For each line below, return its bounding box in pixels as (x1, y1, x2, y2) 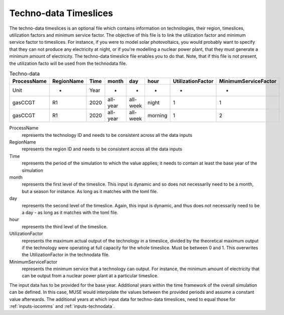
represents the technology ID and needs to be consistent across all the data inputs (22, 132, 193, 138)
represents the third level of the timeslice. (22, 223, 108, 229)
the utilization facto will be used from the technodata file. (9, 60, 127, 66)
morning (147, 112, 168, 119)
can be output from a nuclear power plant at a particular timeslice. (22, 273, 159, 279)
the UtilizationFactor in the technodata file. (22, 252, 110, 258)
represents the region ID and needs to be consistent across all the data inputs (22, 146, 183, 152)
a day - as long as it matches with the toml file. (22, 209, 118, 215)
